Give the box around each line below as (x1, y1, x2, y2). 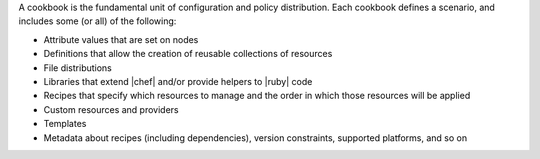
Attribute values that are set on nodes (43, 33, 199, 45)
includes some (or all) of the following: (18, 15, 177, 27)
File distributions (43, 61, 112, 74)
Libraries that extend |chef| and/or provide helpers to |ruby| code (43, 75, 313, 87)
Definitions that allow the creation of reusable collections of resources (43, 48, 333, 60)
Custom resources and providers (43, 103, 179, 115)
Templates (43, 118, 87, 130)
